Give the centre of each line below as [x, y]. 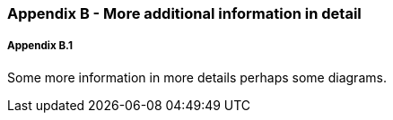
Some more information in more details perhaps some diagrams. [197, 77]
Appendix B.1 [40, 46]
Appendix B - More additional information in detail [184, 13]
